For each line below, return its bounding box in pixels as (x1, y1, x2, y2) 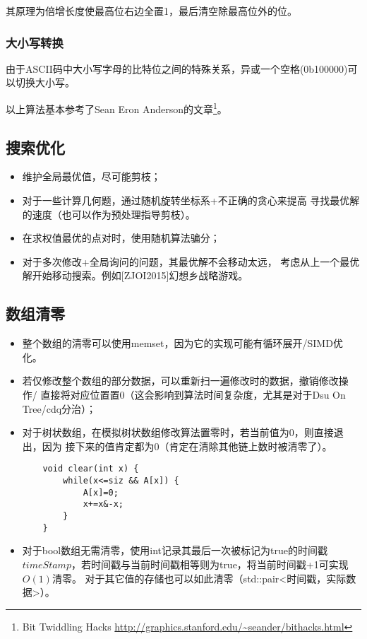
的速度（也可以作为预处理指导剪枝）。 (22, 206, 195, 221)
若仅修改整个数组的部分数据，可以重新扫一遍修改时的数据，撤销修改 (22, 373, 339, 388)
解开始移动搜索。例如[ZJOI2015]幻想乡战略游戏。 (22, 268, 248, 283)
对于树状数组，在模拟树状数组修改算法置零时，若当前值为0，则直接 (22, 425, 334, 440)
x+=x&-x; (83, 499, 124, 510)
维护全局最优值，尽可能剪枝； (22, 169, 161, 184)
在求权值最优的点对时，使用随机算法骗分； (22, 230, 220, 245)
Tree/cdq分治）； (22, 401, 97, 416)
